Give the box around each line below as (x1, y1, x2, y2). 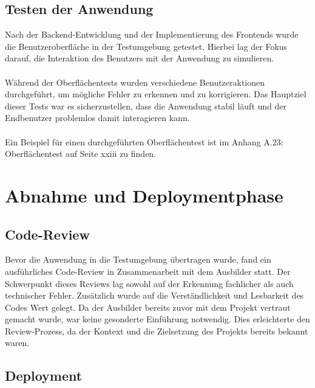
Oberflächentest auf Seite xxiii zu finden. (5, 147, 157, 160)
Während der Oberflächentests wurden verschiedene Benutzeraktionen (5, 75, 265, 88)
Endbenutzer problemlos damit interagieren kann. (5, 111, 190, 124)
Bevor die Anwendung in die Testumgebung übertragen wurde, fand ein (5, 253, 271, 266)
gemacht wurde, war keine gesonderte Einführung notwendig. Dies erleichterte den (5, 313, 310, 325)
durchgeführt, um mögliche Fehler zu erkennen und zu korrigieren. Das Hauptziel (5, 88, 307, 100)
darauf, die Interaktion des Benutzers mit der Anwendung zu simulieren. (5, 52, 274, 64)
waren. (5, 336, 30, 349)
